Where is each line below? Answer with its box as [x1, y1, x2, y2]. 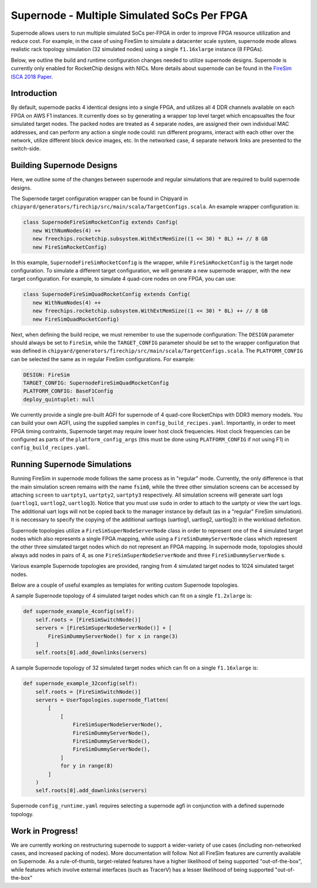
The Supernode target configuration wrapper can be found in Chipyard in [11, 195, 188, 202]
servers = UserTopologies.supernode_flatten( [35, 697, 169, 703]
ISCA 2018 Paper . [11, 73, 53, 80]
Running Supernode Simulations [11, 460, 132, 470]
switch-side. [11, 145, 41, 152]
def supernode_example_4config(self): [23, 608, 135, 615]
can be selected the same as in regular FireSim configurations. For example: [11, 355, 195, 362]
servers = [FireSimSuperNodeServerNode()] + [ [35, 624, 173, 631]
